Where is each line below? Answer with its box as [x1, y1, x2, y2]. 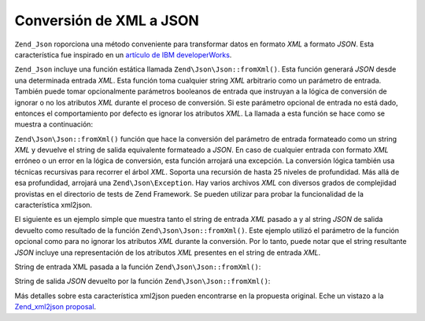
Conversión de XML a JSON [14, 12, 200, 29]
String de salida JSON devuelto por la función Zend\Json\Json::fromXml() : [14, 276, 271, 286]
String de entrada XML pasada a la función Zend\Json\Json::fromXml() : [14, 262, 261, 271]
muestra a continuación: [14, 120, 94, 129]
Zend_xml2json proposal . [14, 302, 97, 312]
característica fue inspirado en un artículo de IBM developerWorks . [14, 50, 232, 59]
